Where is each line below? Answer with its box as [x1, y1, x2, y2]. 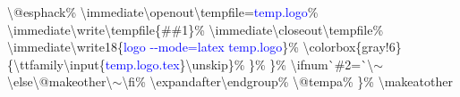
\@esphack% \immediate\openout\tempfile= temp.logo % [7, 3, 319, 20]
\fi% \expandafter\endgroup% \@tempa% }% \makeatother [122, 72, 453, 91]
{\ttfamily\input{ [7, 54, 106, 73]
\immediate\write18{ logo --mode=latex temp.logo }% [7, 37, 299, 56]
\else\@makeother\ [7, 72, 113, 91]
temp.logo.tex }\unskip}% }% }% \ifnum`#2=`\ [105, 54, 374, 73]
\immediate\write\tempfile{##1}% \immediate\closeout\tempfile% [7, 20, 384, 38]
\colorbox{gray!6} [302, 37, 402, 56]
